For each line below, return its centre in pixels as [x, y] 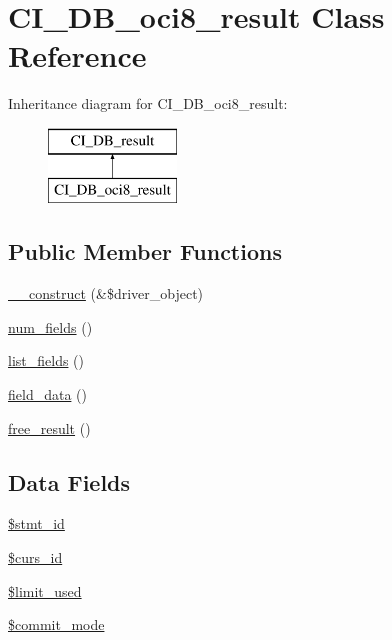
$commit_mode [56, 624]
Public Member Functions [145, 251]
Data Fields [69, 481]
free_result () [49, 427]
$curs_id [35, 557]
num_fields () [50, 326]
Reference [77, 55]
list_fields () [46, 360]
